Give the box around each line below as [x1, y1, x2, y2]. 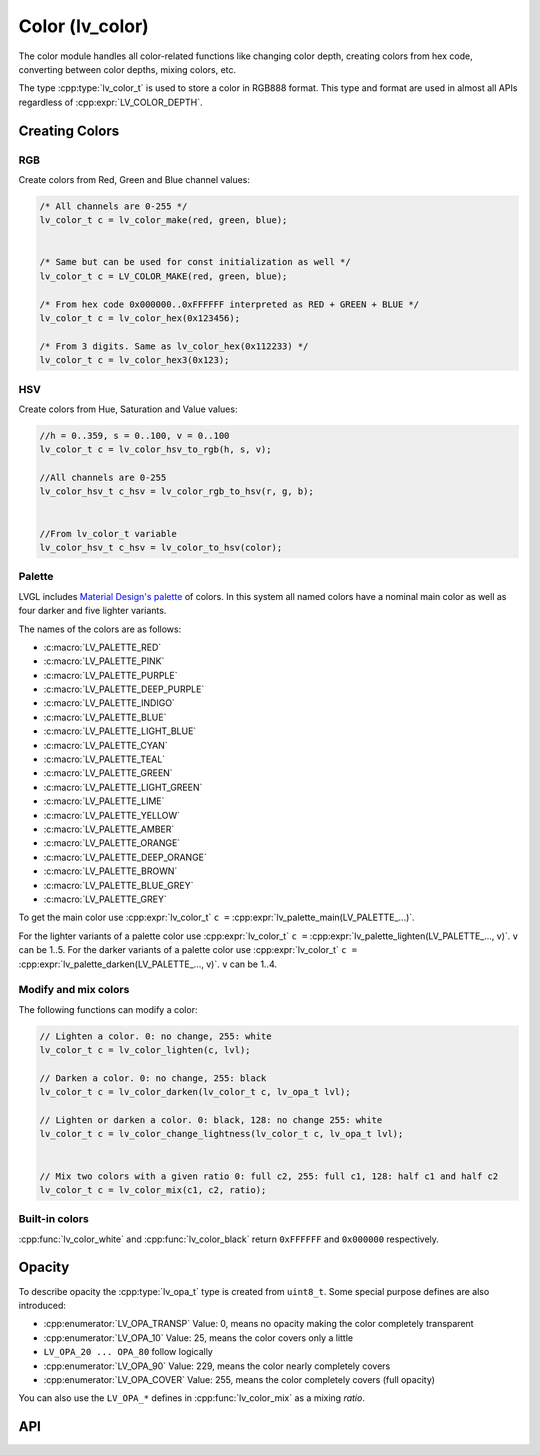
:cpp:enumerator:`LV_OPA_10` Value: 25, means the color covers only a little [43, 1331, 354, 1344]
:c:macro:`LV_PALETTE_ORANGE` [43, 837, 181, 849]
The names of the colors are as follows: [18, 623, 182, 635]
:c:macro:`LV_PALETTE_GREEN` [43, 767, 174, 779]
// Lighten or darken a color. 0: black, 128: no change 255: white [39, 1114, 383, 1125]
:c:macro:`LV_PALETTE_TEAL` [43, 753, 166, 765]
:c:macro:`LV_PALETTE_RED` [43, 641, 162, 653]
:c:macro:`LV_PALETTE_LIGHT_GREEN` [43, 781, 203, 793]
